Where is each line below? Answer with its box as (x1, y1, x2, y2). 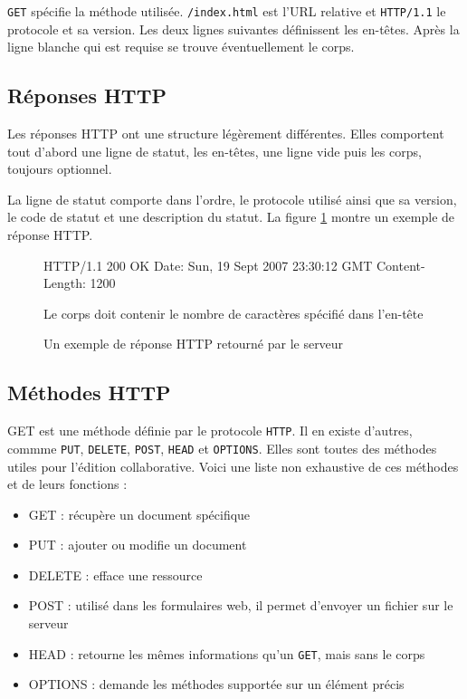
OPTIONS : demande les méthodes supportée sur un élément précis (28, 675, 405, 694)
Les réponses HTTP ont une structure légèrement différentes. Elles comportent (7, 124, 444, 143)
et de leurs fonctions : (7, 474, 128, 493)
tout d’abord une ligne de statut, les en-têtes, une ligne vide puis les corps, (7, 141, 422, 160)
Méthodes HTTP (7, 378, 171, 407)
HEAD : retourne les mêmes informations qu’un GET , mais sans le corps (28, 644, 425, 663)
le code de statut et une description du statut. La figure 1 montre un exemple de (7, 207, 455, 226)
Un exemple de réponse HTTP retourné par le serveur (43, 334, 344, 353)
